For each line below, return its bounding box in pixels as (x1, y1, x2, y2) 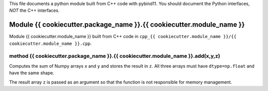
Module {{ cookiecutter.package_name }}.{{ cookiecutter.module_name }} (9, 20, 245, 29)
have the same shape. (9, 70, 55, 76)
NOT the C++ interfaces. (9, 7, 60, 13)
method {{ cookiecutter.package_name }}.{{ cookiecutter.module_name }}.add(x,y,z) (9, 52, 220, 59)
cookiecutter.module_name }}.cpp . (9, 40, 92, 46)
